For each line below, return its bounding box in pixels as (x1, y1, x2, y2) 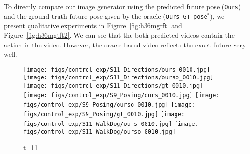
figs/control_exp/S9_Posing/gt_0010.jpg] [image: (23, 110, 185, 118)
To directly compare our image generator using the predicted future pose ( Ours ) (4, 1, 241, 11)
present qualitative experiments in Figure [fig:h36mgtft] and (4, 20, 182, 31)
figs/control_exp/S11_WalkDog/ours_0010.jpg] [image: (23, 120, 199, 127)
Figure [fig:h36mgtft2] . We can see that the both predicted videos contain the (4, 30, 235, 40)
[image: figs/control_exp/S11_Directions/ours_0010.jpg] (23, 66, 210, 73)
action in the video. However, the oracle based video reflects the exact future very (4, 39, 246, 49)
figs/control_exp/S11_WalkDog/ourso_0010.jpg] (23, 128, 176, 136)
